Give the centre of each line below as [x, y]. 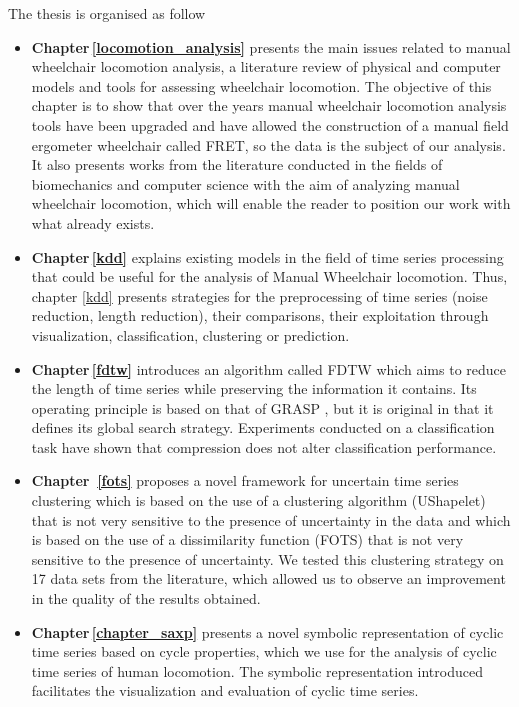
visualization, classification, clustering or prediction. [190, 334]
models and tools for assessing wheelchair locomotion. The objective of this [261, 85]
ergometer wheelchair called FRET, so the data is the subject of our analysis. [268, 144]
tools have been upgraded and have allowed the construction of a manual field [270, 124]
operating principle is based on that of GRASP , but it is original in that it [262, 407]
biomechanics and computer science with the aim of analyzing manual [245, 183]
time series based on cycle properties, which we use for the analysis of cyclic [264, 651]
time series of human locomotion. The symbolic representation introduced [257, 670]
